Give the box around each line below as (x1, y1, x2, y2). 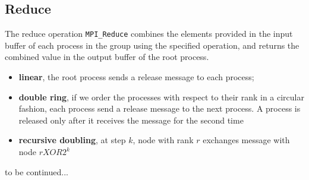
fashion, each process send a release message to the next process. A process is (18, 102, 301, 115)
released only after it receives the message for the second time (18, 113, 244, 126)
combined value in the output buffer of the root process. (5, 50, 209, 63)
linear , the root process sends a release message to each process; (18, 71, 254, 83)
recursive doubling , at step (18, 134, 126, 146)
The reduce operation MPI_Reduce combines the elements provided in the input (5, 27, 293, 40)
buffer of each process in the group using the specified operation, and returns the (5, 39, 299, 51)
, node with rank (133, 134, 194, 146)
